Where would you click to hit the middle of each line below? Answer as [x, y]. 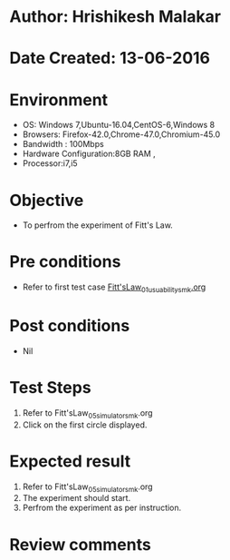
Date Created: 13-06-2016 [110, 59]
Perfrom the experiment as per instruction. [102, 508]
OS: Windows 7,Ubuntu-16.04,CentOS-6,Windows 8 [119, 125]
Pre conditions [65, 262]
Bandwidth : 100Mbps [63, 144]
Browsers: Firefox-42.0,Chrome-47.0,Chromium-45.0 [121, 134]
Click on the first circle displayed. [85, 425]
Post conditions [70, 326]
